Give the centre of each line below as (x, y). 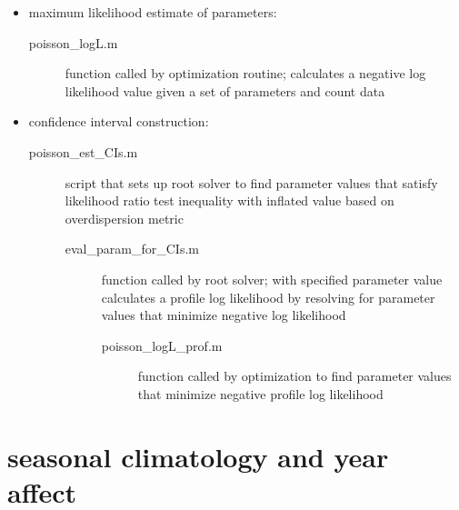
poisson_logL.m (73, 42)
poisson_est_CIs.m (83, 151)
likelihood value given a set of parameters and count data (225, 90)
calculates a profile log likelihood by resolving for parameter (268, 297)
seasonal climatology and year (198, 456)
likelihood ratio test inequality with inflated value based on (229, 200)
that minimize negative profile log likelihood (260, 393)
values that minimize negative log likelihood (224, 315)
